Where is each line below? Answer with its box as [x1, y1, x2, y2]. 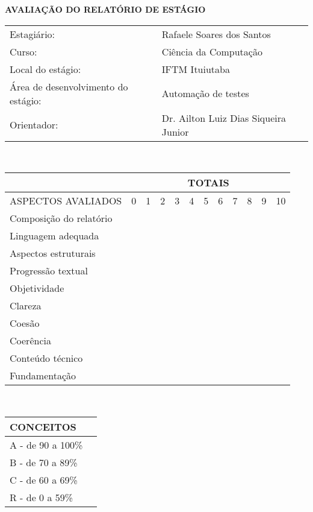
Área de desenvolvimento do [10, 79, 128, 93]
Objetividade [10, 281, 64, 296]
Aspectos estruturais [10, 246, 96, 261]
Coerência [10, 333, 51, 348]
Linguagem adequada [10, 229, 99, 243]
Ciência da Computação [161, 44, 262, 58]
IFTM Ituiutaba [161, 62, 230, 76]
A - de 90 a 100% [10, 437, 83, 452]
